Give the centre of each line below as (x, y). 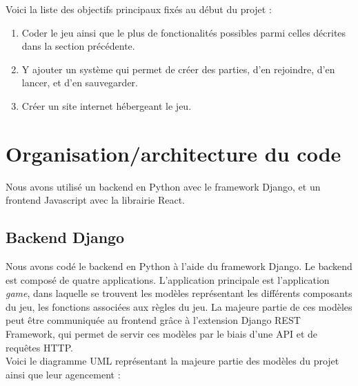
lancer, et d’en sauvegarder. (80, 83)
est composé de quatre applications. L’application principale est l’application (168, 279)
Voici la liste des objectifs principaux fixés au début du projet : (139, 9)
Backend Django (65, 237)
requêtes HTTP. (39, 347)
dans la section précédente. (78, 46)
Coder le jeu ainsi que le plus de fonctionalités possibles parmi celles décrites (184, 32)
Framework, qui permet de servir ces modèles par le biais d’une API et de (162, 334)
